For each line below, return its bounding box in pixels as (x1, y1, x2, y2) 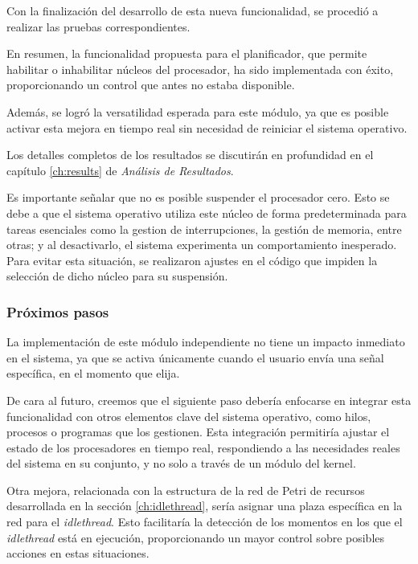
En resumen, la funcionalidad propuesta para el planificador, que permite (6, 45, 367, 62)
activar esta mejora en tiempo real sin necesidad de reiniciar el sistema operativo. (6, 119, 408, 136)
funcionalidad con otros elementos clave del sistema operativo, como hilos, (6, 407, 371, 424)
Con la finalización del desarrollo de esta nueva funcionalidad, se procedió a (6, 2, 379, 18)
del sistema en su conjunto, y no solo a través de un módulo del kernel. (6, 455, 356, 472)
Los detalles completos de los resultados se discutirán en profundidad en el (6, 146, 374, 163)
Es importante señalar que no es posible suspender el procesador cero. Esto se (6, 189, 390, 206)
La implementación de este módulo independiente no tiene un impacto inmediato (6, 333, 405, 350)
